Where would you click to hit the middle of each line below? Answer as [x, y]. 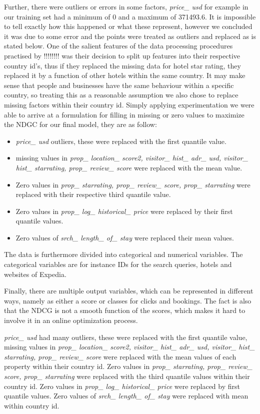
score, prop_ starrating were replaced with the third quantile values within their [127, 376]
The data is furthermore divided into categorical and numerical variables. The [123, 254]
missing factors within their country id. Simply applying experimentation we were [129, 104]
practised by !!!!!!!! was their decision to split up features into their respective [122, 55]
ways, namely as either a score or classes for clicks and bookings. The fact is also [128, 300]
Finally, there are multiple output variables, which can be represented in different [129, 291]
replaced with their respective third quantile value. [93, 194]
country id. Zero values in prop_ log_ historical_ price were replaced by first [122, 386]
